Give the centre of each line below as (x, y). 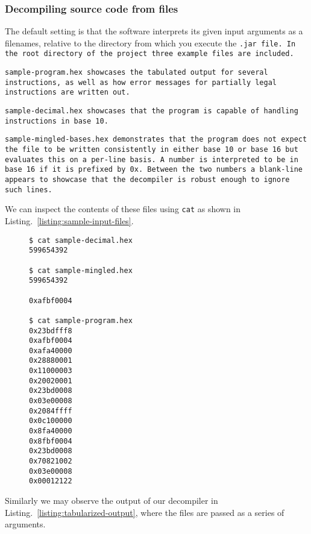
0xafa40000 (51, 350)
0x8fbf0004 (51, 441)
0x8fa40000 (51, 431)
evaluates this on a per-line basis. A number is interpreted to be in (152, 159)
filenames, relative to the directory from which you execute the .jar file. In (150, 42)
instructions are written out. (68, 93)
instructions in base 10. (57, 121)
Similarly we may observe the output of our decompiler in (112, 500)
